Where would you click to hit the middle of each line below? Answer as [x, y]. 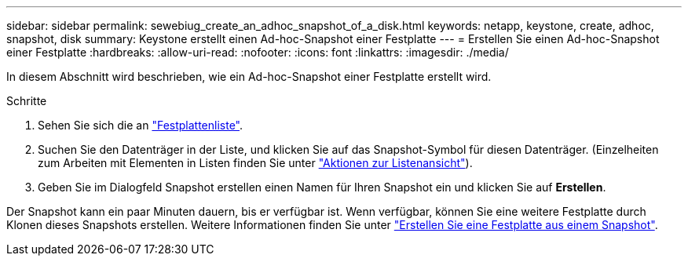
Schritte [27, 101]
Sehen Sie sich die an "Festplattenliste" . [141, 125]
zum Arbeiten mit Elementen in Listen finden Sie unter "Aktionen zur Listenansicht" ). [255, 163]
